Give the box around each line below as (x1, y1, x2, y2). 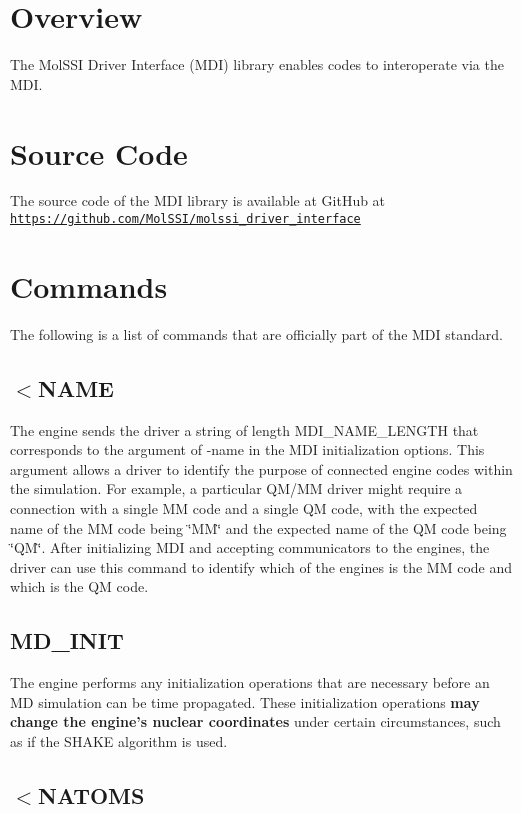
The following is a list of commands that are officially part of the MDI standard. (10, 323, 503, 344)
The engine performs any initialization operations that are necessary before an (10, 672, 490, 693)
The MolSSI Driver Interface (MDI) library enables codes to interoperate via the (10, 54, 504, 75)
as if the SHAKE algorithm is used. (10, 730, 228, 751)
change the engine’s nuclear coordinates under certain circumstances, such (10, 711, 501, 732)
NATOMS (38, 779, 145, 810)
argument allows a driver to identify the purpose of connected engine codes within (10, 458, 513, 479)
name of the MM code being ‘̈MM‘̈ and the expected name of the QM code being (10, 517, 507, 538)
